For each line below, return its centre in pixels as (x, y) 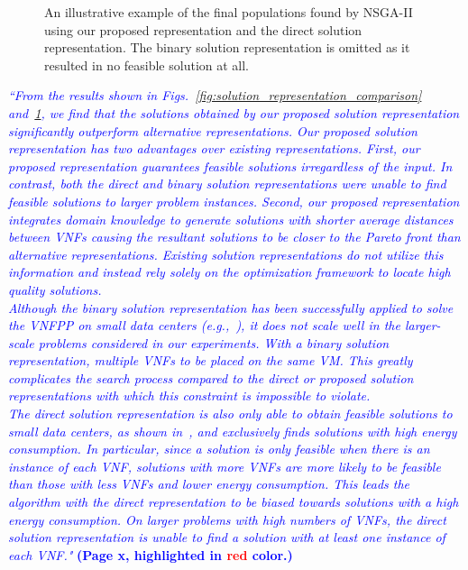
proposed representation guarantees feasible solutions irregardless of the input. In (230, 165)
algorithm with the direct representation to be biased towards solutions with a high (234, 502)
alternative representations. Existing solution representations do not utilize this (226, 254)
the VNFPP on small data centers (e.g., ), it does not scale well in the (204, 325)
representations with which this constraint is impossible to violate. (189, 395)
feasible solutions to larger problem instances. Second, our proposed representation (234, 201)
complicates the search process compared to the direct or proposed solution (211, 377)
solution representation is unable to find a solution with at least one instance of (227, 537)
